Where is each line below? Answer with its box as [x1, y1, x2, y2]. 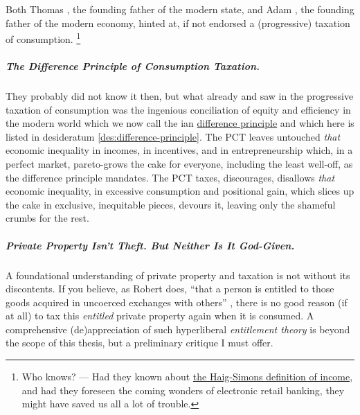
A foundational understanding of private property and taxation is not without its [6, 267, 350, 282]
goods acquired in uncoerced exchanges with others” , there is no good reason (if [6, 294, 348, 309]
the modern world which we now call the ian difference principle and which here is [6, 116, 354, 130]
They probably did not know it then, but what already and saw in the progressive [6, 89, 354, 103]
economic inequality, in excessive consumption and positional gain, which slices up [6, 184, 354, 198]
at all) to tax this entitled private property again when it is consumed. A [6, 308, 314, 323]
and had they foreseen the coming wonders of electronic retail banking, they [21, 382, 345, 397]
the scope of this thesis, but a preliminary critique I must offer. [6, 335, 273, 350]
